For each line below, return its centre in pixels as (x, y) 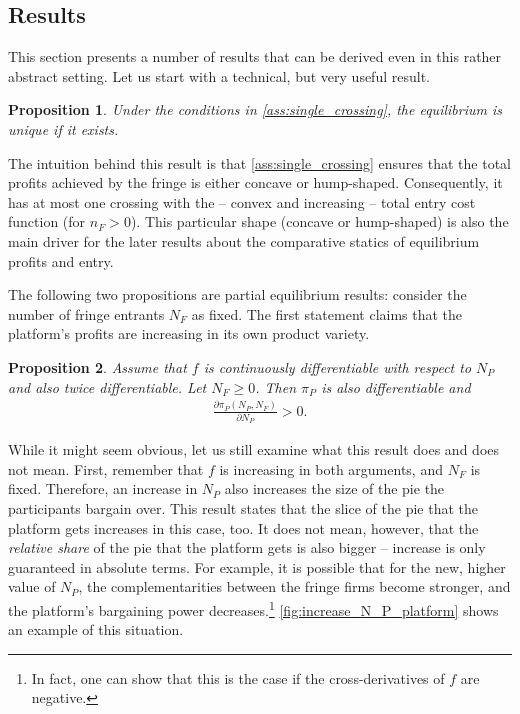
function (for (47, 221)
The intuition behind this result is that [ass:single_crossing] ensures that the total (259, 162)
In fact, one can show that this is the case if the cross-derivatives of (238, 677)
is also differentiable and (396, 386)
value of (32, 586)
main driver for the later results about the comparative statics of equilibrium (244, 240)
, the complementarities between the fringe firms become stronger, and (294, 586)
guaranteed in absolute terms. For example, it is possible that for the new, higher (257, 566)
